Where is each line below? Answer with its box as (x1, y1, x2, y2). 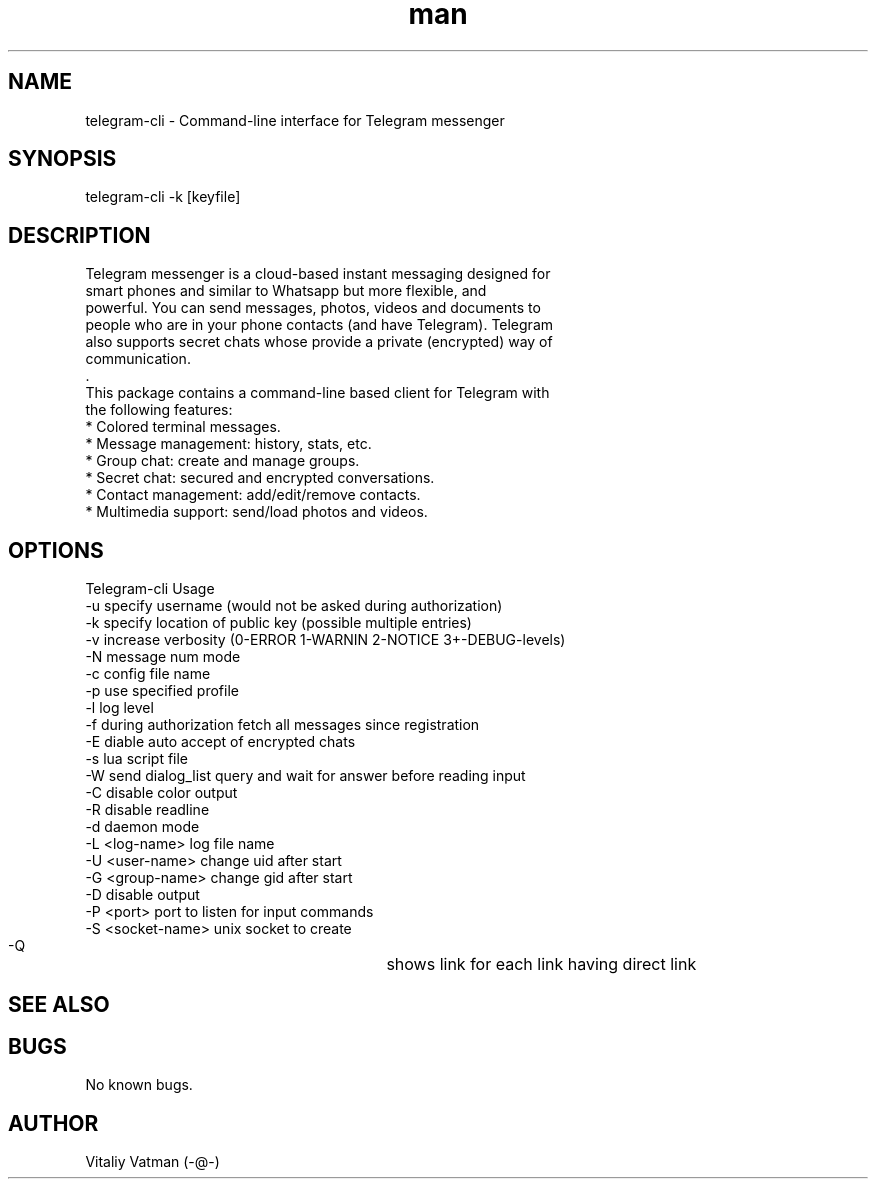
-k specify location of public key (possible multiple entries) (85, 614, 472, 632)
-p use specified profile (85, 682, 239, 700)
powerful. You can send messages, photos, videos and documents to (85, 299, 541, 317)
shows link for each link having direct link (386, 954, 697, 975)
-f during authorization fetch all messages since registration (85, 716, 480, 734)
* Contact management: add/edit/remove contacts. (85, 486, 421, 504)
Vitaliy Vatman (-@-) (85, 1153, 220, 1171)
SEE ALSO (8, 991, 110, 1017)
